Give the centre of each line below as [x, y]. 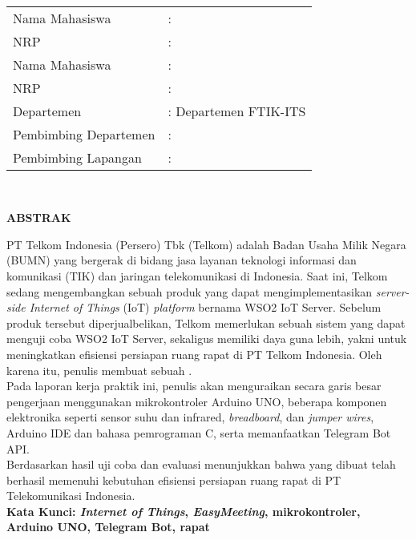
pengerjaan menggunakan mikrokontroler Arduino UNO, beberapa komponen [197, 401]
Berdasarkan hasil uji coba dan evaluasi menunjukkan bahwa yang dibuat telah [201, 464]
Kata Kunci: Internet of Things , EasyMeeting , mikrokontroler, [184, 511]
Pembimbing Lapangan [77, 157]
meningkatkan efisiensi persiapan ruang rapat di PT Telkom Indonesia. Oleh [194, 354]
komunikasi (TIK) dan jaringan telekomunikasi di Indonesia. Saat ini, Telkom [197, 275]
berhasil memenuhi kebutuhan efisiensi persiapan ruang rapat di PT [174, 480]
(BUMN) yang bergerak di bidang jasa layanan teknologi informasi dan [182, 260]
